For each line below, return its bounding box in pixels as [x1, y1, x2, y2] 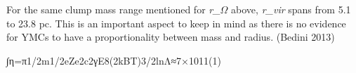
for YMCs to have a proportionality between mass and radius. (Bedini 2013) [6, 29, 335, 44]
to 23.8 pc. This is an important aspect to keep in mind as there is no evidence [6, 15, 346, 30]
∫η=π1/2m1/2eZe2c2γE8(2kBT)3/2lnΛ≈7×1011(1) [6, 53, 221, 67]
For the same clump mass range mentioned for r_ [6, 2, 220, 16]
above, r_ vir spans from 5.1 [231, 2, 351, 16]
